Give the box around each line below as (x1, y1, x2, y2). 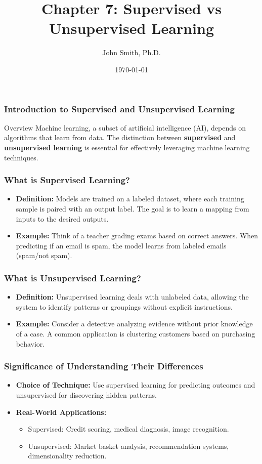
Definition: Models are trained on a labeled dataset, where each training (16, 193, 244, 204)
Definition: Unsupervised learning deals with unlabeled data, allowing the (16, 291, 249, 302)
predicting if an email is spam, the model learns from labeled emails (16, 240, 227, 250)
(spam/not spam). (16, 250, 72, 261)
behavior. (16, 338, 45, 349)
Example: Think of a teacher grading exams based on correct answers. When (16, 230, 258, 241)
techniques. (4, 152, 38, 162)
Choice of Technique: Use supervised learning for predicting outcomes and (16, 379, 255, 390)
